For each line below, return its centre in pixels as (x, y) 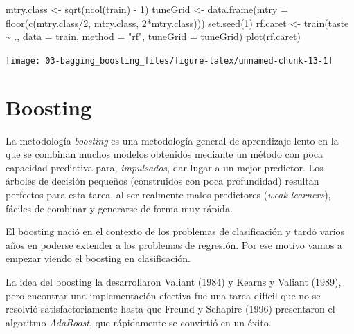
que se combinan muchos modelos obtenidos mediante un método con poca (164, 154)
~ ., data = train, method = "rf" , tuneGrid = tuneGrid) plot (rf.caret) (153, 36)
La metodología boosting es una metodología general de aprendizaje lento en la (172, 140)
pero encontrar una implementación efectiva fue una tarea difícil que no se (163, 295)
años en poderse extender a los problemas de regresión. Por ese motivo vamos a (174, 244)
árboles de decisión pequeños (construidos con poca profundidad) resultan (162, 181)
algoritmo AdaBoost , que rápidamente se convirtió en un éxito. (139, 322)
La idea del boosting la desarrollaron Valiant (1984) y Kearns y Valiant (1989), (174, 281)
